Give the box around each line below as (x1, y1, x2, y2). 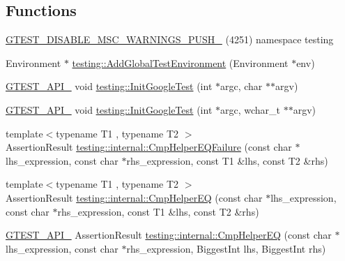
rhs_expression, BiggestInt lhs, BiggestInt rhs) (126, 241, 326, 255)
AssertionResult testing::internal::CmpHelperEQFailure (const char (6, 140, 292, 154)
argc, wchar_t (220, 102, 281, 117)
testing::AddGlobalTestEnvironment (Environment (72, 55, 289, 70)
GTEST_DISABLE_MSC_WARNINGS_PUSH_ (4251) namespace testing (6, 32, 334, 47)
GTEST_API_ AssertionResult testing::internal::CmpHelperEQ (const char (6, 228, 332, 242)
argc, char (220, 79, 263, 94)
